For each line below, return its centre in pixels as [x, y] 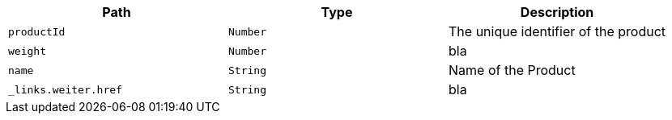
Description [557, 12]
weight [27, 51]
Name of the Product [512, 70]
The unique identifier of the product [557, 31]
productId [37, 31]
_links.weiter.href [65, 89]
